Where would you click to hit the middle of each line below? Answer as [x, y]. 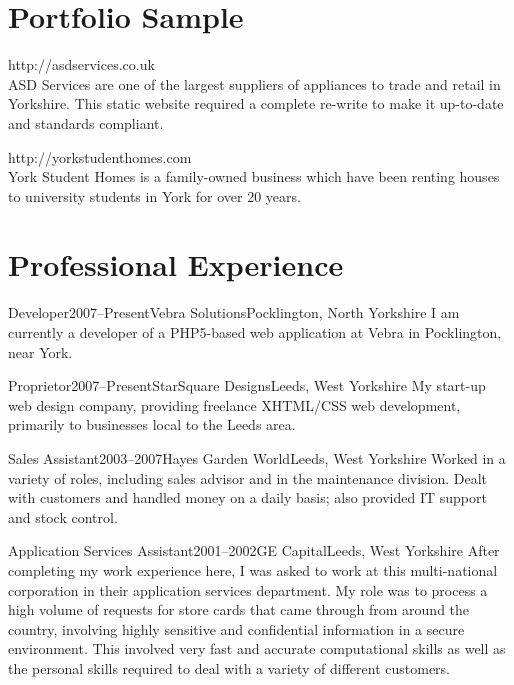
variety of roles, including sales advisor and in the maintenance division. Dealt [248, 477]
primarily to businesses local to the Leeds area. [152, 424]
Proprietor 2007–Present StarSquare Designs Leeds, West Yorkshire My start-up [247, 385]
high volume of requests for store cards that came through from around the [239, 609]
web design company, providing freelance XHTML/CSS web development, [234, 404]
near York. [40, 351]
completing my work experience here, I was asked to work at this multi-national [253, 569]
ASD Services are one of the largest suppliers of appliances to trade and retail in [254, 83]
